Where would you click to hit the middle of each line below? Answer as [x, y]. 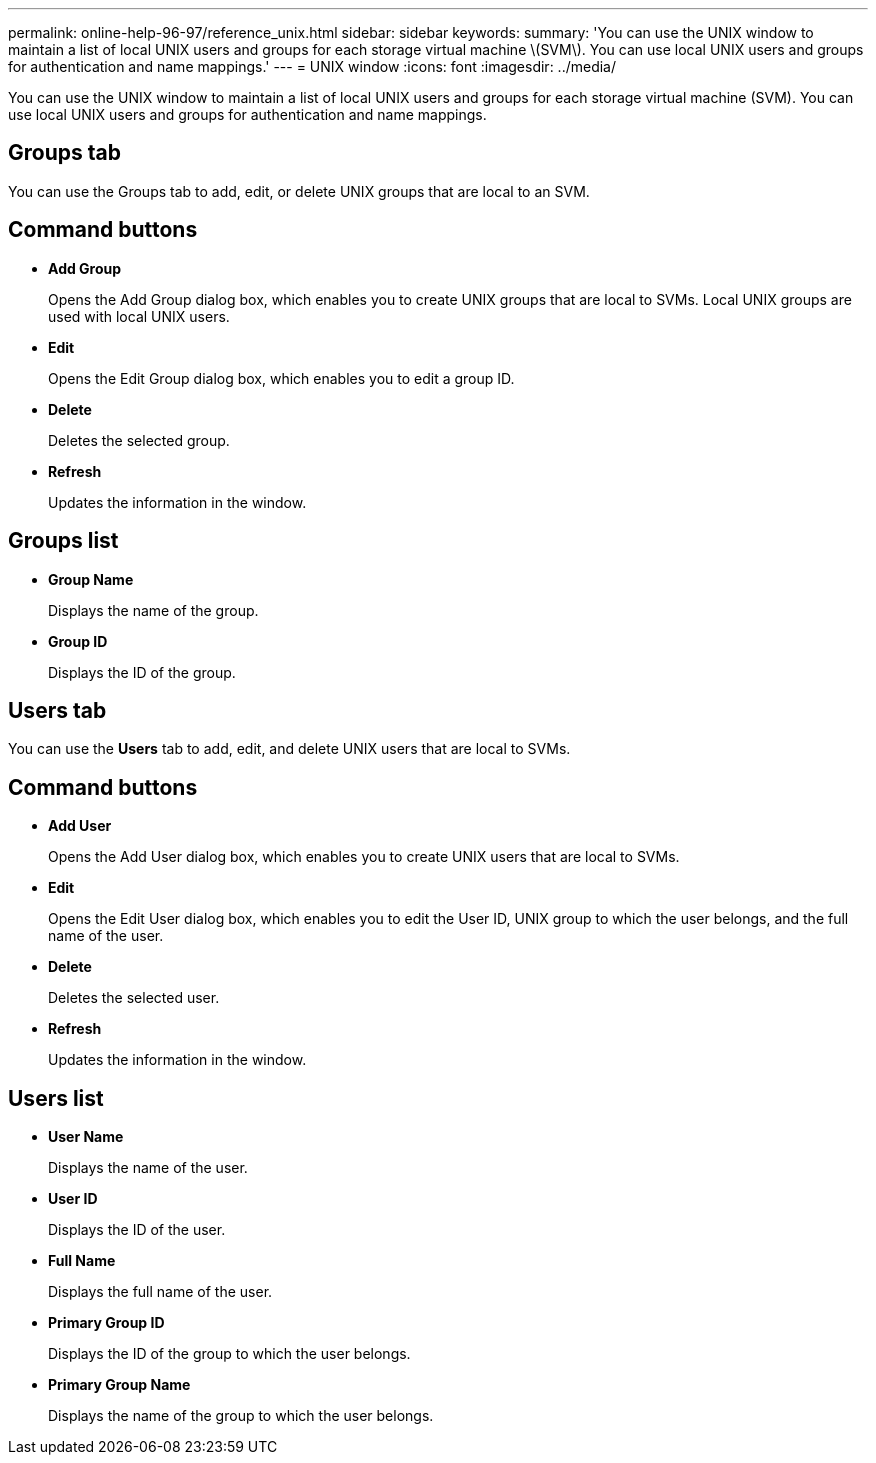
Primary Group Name [119, 1385]
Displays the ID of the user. [137, 1230]
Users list [56, 1098]
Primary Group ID [106, 1323]
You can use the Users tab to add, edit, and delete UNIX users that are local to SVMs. [289, 749]
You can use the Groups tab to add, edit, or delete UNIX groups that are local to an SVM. [299, 191]
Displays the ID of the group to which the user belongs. [229, 1354]
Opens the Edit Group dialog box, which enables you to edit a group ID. [281, 378]
